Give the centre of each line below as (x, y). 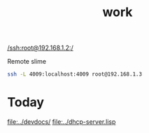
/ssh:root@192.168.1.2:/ (40, 48)
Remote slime (27, 62)
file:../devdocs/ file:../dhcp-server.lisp (62, 122)
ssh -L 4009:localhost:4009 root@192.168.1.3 (74, 74)
